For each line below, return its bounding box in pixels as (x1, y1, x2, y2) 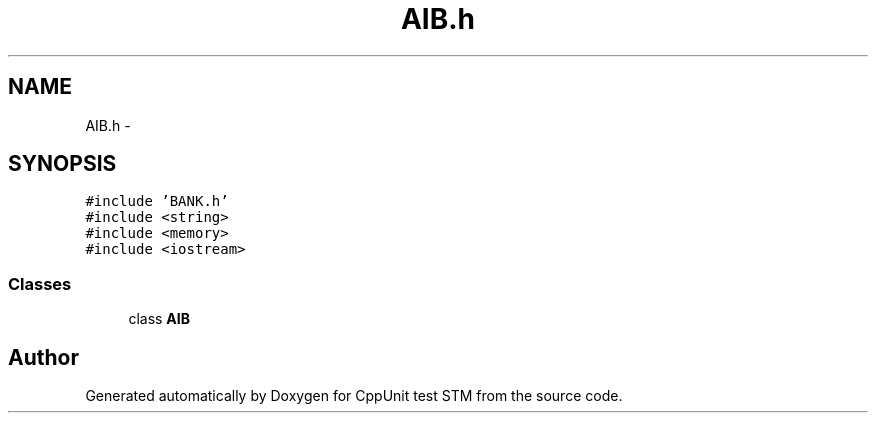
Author (8, 344, 79, 370)
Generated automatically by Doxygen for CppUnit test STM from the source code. (85, 387, 623, 405)
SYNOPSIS (8, 151, 117, 177)
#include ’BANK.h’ (85, 193, 229, 210)
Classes (8, 273, 72, 294)
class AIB (128, 310, 191, 328)
